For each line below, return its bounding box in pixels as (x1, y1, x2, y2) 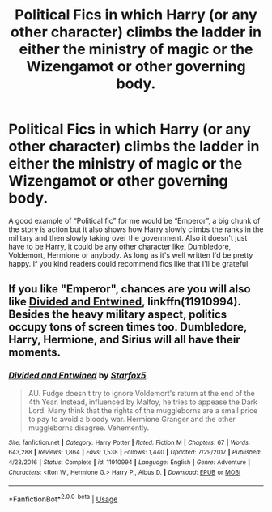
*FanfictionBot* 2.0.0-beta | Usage (8, 493, 118, 504)
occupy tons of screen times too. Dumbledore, (8, 320, 247, 334)
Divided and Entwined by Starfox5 (8, 370, 147, 382)
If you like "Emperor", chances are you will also (8, 282, 251, 297)
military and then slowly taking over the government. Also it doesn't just (8, 233, 248, 242)
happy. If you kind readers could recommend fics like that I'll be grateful (8, 258, 249, 268)
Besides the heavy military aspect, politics (8, 308, 227, 322)
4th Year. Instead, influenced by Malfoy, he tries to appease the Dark (28, 397, 257, 407)
